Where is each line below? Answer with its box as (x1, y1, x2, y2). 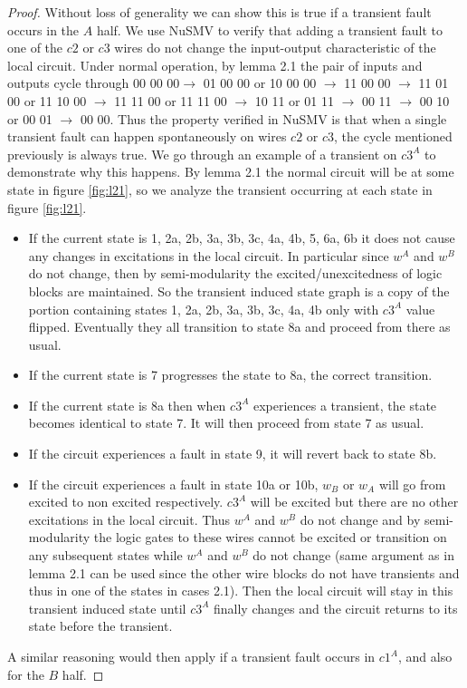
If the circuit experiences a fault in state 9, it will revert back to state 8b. (28, 444, 437, 463)
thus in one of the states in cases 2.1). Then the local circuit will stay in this (28, 581, 453, 600)
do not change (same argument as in (253, 546, 454, 565)
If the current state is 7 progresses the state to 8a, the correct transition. (28, 365, 433, 384)
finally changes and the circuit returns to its (213, 598, 458, 617)
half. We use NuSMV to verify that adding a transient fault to (96, 20, 443, 39)
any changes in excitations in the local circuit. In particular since (28, 246, 389, 265)
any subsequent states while (28, 546, 183, 565)
